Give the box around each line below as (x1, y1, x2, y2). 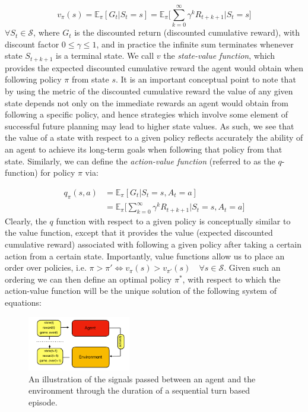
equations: (5, 296, 42, 309)
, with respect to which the (182, 272, 281, 285)
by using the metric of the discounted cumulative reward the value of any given (5, 84, 293, 97)
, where (33, 26, 60, 39)
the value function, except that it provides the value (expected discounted (5, 226, 273, 239)
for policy (40, 166, 75, 179)
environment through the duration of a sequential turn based (28, 384, 250, 397)
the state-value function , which (163, 49, 275, 62)
